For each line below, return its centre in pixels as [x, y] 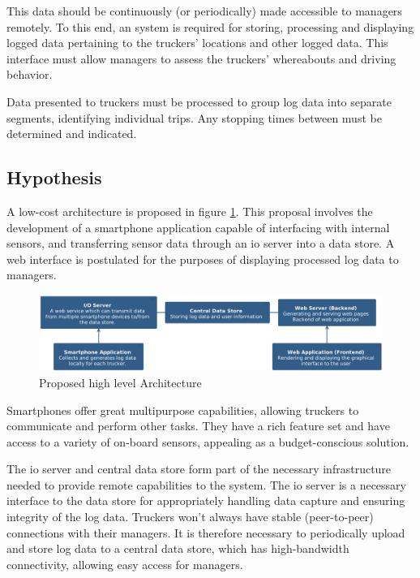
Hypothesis [54, 177]
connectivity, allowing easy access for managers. [125, 564]
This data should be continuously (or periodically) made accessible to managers [204, 11]
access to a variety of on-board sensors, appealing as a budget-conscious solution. [208, 441]
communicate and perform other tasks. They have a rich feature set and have [198, 426]
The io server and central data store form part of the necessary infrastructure [199, 469]
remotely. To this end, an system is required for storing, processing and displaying [210, 26]
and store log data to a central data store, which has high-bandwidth [178, 548]
